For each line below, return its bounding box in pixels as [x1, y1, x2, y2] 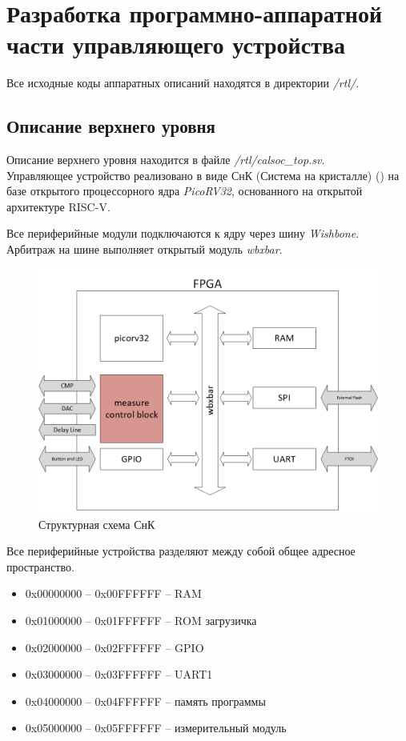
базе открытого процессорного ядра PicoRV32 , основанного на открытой [6, 182, 363, 199]
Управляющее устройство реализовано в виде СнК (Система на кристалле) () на [6, 166, 400, 183]
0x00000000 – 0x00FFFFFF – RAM [25, 585, 202, 602]
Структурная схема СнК [38, 515, 155, 532]
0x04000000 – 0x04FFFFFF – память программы [25, 692, 266, 709]
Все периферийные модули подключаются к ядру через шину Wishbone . [6, 225, 360, 242]
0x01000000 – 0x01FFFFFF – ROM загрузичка [25, 611, 257, 628]
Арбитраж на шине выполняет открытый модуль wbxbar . [6, 241, 283, 258]
